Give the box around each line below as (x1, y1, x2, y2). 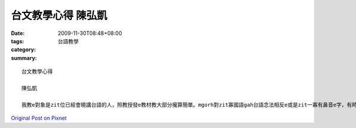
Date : (11, 30, 25, 37)
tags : (11, 37, 24, 44)
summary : (11, 54, 37, 62)
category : (11, 46, 36, 53)
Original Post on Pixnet (11, 114, 67, 121)
